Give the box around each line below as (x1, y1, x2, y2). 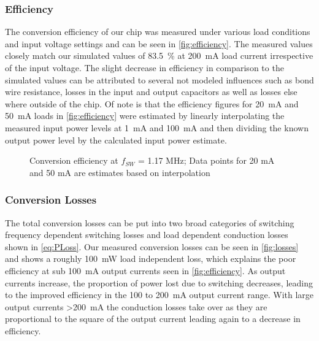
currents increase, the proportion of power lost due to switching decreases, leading (5, 276, 313, 289)
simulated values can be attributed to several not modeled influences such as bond (5, 73, 314, 86)
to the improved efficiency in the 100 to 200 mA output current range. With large (5, 288, 314, 301)
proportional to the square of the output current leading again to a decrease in (5, 312, 301, 325)
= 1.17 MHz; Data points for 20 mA (138, 154, 275, 167)
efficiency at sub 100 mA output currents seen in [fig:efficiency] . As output (5, 264, 286, 277)
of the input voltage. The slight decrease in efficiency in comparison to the (5, 61, 284, 74)
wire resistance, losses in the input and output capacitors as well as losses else (5, 85, 298, 98)
